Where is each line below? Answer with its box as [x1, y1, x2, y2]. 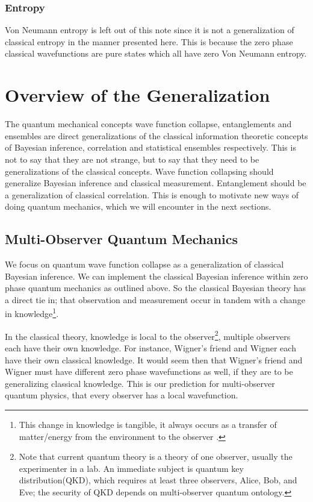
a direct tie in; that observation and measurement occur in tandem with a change [5, 293, 305, 306]
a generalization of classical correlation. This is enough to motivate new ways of [5, 188, 299, 201]
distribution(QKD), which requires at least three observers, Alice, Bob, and [19, 474, 297, 486]
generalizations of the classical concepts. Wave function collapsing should [5, 165, 274, 177]
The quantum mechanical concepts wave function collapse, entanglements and [5, 118, 292, 130]
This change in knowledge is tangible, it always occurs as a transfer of [19, 418, 277, 430]
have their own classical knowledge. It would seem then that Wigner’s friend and [5, 353, 303, 366]
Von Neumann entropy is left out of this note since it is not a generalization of [5, 24, 294, 36]
